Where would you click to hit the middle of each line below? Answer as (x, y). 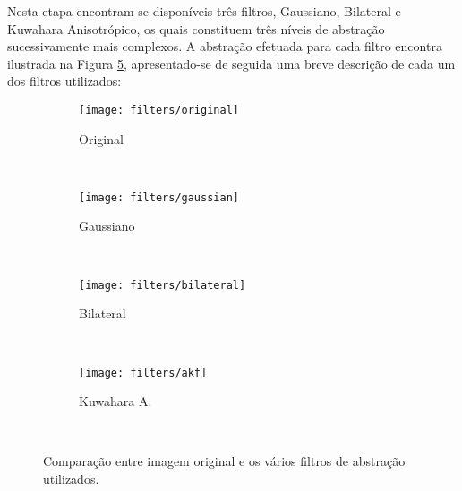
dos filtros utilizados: (64, 81)
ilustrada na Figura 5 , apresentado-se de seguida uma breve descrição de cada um (231, 63)
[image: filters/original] (159, 110)
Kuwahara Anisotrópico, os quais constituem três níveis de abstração (196, 28)
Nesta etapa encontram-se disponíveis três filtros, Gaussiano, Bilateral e (204, 11)
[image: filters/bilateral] (163, 285)
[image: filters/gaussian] (159, 197)
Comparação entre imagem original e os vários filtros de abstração (224, 461)
